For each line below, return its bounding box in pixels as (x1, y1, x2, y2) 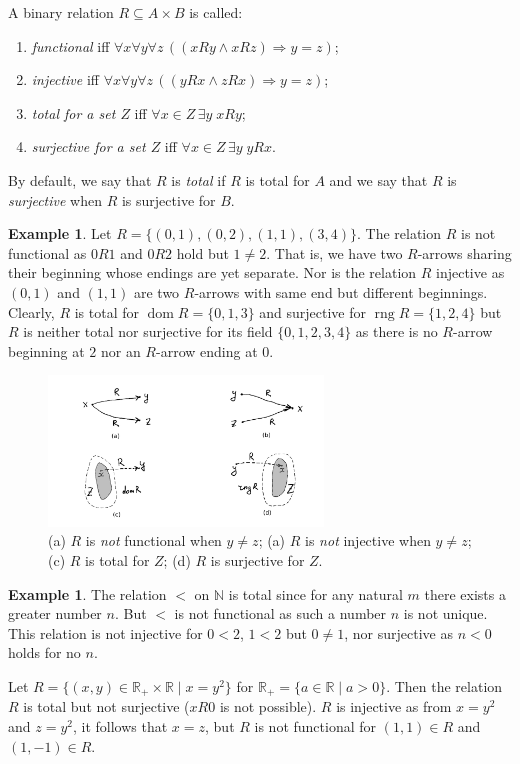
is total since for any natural (228, 583, 403, 604)
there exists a (424, 583, 506, 604)
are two (133, 281, 180, 302)
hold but (176, 242, 229, 263)
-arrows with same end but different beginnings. (194, 281, 488, 302)
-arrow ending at (156, 340, 258, 361)
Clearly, (8, 301, 55, 322)
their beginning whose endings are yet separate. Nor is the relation (8, 262, 417, 283)
